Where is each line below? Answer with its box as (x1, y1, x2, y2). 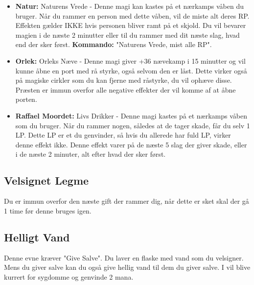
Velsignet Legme (4, 173, 89, 188)
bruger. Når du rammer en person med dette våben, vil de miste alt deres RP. (15, 10, 250, 21)
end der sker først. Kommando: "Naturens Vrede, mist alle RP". (15, 39, 212, 49)
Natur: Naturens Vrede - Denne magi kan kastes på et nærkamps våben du (15, 1, 244, 11)
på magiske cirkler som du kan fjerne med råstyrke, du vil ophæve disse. (15, 75, 232, 85)
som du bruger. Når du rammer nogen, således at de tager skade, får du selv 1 (15, 120, 250, 130)
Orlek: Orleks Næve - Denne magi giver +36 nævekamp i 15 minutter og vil (15, 55, 246, 66)
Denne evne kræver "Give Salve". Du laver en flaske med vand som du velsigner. (4, 252, 244, 262)
